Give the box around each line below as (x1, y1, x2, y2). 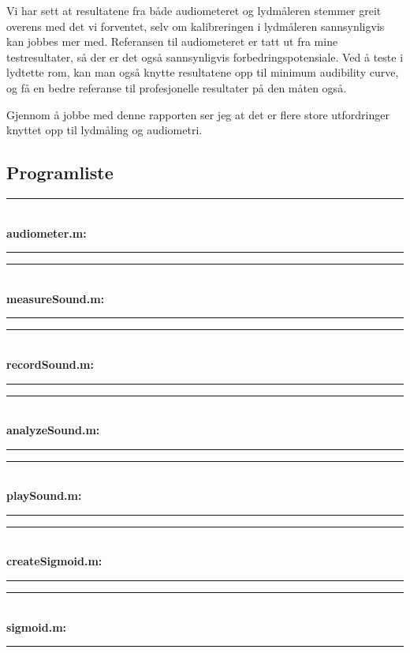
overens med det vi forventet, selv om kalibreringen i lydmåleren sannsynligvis (6, 17, 385, 34)
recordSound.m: (6, 355, 94, 372)
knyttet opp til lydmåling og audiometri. (6, 122, 203, 138)
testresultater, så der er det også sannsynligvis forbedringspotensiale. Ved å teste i (6, 48, 404, 65)
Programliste (6, 160, 114, 185)
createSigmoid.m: (6, 553, 102, 569)
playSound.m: (6, 487, 82, 504)
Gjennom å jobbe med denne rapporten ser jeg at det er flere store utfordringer (6, 106, 389, 122)
